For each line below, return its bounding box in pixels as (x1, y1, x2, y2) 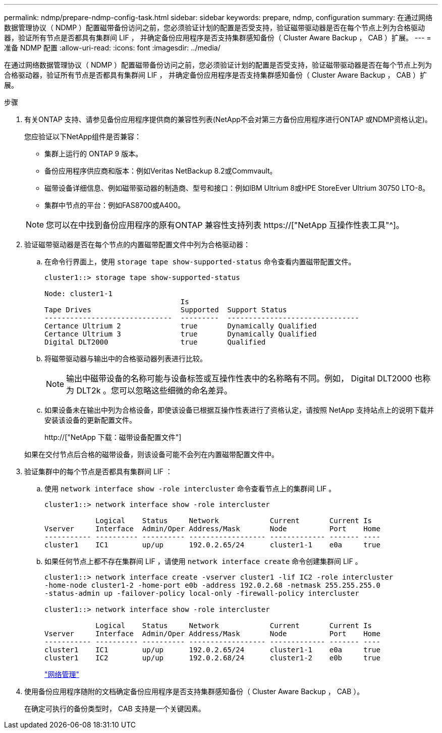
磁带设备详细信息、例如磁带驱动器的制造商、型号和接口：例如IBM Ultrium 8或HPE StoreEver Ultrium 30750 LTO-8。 (44, 184, 430, 192)
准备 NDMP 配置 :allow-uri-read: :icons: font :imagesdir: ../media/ (4, 43, 220, 52)
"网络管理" (44, 670, 80, 679)
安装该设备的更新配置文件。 (44, 416, 136, 424)
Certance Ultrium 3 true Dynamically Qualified (44, 330, 317, 338)
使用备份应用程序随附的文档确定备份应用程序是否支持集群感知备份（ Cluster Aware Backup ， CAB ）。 (24, 687, 364, 696)
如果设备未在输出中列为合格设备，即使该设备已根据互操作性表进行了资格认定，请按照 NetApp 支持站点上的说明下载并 (44, 406, 434, 414)
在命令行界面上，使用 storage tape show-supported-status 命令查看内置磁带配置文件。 (44, 257, 356, 266)
